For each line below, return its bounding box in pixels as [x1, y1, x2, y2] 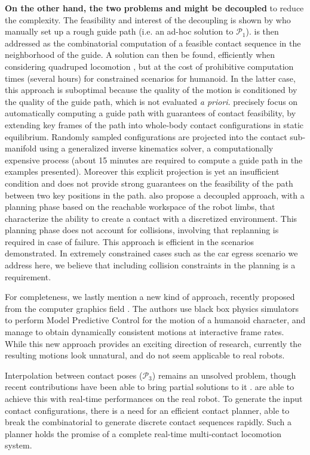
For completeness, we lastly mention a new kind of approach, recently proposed [5, 290, 295, 303]
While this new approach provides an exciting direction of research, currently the [5, 337, 302, 349]
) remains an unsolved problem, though [152, 369, 296, 381]
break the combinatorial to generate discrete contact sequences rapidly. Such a [5, 416, 291, 428]
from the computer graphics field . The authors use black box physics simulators [5, 302, 299, 314]
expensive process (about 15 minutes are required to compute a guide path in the [5, 153, 303, 166]
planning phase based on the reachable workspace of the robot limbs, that [5, 200, 275, 213]
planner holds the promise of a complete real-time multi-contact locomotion [5, 427, 282, 439]
